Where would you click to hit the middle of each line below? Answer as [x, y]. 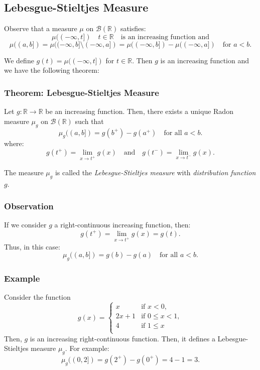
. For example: [87, 348]
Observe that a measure [41, 28]
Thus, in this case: [32, 246]
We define [19, 60]
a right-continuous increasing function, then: [122, 225]
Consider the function [37, 297]
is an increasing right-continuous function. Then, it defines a [122, 338]
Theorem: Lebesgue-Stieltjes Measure [82, 92]
